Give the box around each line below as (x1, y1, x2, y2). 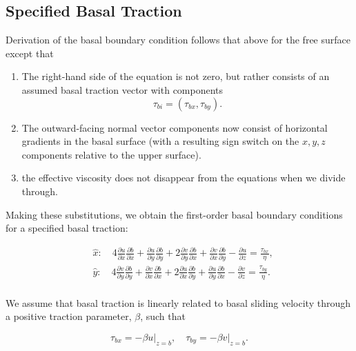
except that (6, 46, 54, 60)
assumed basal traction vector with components (21, 82, 224, 97)
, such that (140, 309, 186, 323)
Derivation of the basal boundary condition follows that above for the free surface (6, 32, 350, 47)
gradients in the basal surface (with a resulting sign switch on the (21, 134, 299, 148)
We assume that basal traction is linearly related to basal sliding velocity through (6, 295, 350, 310)
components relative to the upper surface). (21, 147, 201, 161)
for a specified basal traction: (6, 221, 128, 235)
